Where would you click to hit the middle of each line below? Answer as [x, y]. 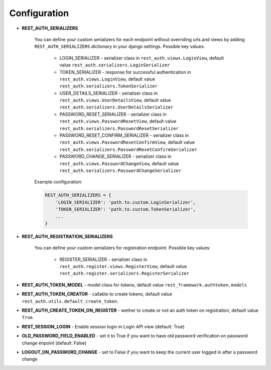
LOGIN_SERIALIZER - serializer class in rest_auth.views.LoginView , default [142, 58]
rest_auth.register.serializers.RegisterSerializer [124, 273]
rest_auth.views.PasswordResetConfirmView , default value [127, 142]
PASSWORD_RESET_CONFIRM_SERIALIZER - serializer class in [124, 135]
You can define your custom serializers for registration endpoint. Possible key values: [122, 248]
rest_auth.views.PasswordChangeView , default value [119, 163]
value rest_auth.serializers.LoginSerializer [115, 65]
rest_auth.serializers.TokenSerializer [108, 86]
